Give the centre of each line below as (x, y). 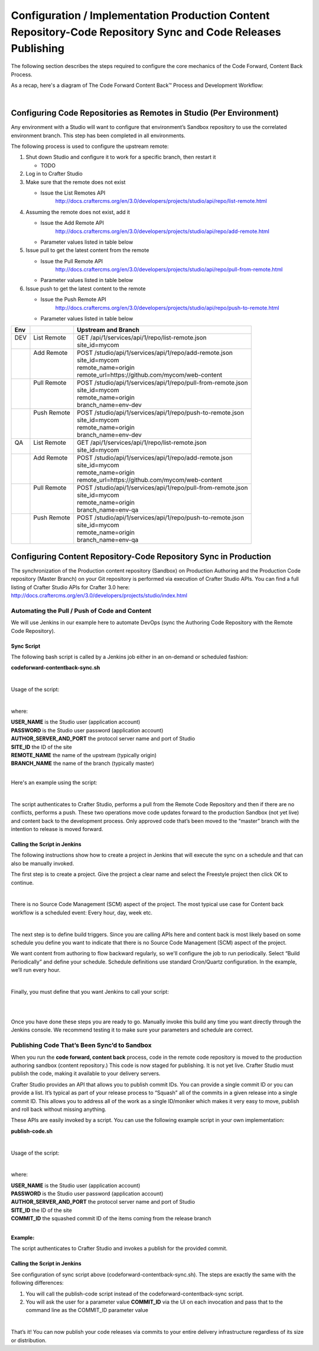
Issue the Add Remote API (72, 223)
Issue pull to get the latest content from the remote (87, 250)
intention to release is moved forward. (57, 829)
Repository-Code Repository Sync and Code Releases (146, 32)
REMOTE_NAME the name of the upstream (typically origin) (84, 755)
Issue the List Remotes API (73, 193)
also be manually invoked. (43, 863)
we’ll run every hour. (36, 970)
